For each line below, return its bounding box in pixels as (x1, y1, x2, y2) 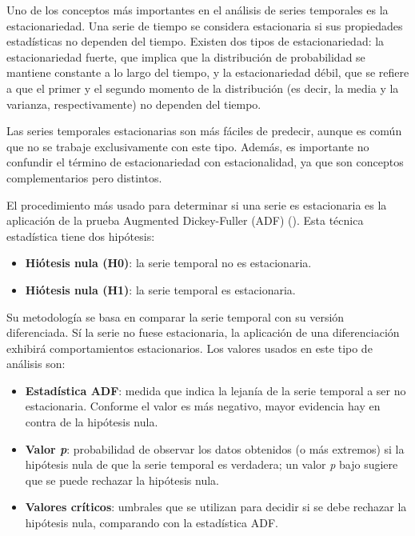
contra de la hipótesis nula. (25, 414, 158, 430)
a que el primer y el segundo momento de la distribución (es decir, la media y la (6, 79, 399, 96)
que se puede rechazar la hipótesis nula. (25, 471, 219, 488)
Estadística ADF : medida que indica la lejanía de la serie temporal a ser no (25, 382, 406, 398)
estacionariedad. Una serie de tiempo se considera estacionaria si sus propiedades (6, 17, 403, 34)
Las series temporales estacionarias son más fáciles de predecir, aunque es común (6, 122, 402, 139)
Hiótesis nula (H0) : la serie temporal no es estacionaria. (25, 254, 312, 271)
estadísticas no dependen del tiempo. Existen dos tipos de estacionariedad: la (6, 33, 385, 50)
